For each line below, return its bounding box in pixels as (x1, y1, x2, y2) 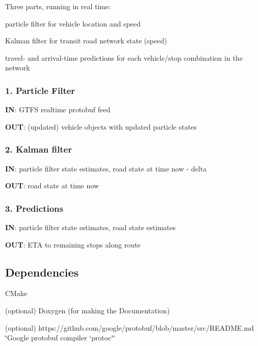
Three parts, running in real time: (5, 1, 111, 11)
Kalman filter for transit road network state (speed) (5, 35, 167, 46)
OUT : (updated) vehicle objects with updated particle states (5, 121, 197, 132)
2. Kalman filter (5, 143, 72, 156)
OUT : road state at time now (5, 180, 99, 191)
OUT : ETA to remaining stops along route (5, 239, 141, 250)
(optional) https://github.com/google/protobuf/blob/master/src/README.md (5, 322, 254, 333)
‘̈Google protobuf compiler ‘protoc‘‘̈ (5, 332, 116, 343)
